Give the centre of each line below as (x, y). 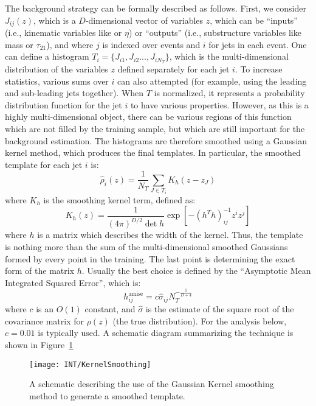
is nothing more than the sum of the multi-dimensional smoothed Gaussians (146, 247)
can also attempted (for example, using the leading (212, 81)
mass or (19, 44)
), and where (70, 44)
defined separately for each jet (173, 69)
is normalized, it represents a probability (229, 93)
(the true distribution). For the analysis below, (200, 320)
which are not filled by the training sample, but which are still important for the (155, 129)
